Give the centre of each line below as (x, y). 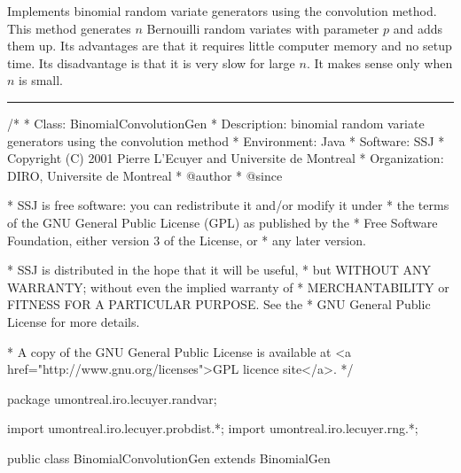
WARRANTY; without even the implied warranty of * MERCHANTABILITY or (228, 287)
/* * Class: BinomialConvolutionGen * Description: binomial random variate (216, 123)
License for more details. (74, 321)
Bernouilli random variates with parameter (263, 28)
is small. (41, 80)
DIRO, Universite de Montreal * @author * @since (145, 175)
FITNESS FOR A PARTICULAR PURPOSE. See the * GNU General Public (219, 304)
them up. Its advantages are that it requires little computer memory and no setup (230, 46)
